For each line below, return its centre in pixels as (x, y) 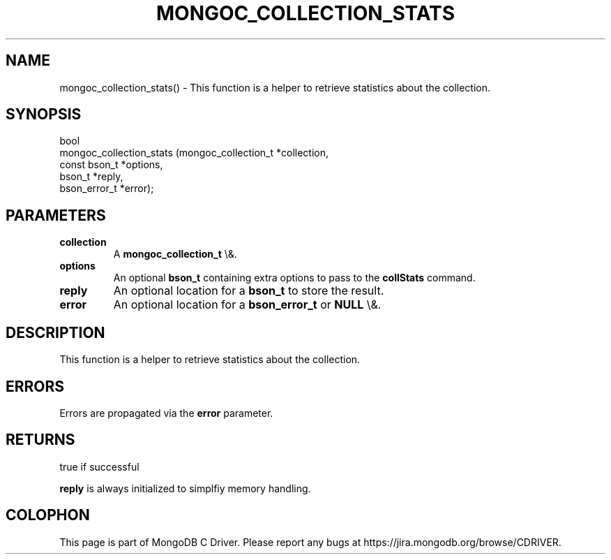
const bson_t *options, (111, 165)
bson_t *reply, (91, 177)
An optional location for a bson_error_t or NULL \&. (247, 305)
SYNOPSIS (44, 115)
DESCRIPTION (55, 332)
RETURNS (40, 440)
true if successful (99, 466)
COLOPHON (48, 515)
